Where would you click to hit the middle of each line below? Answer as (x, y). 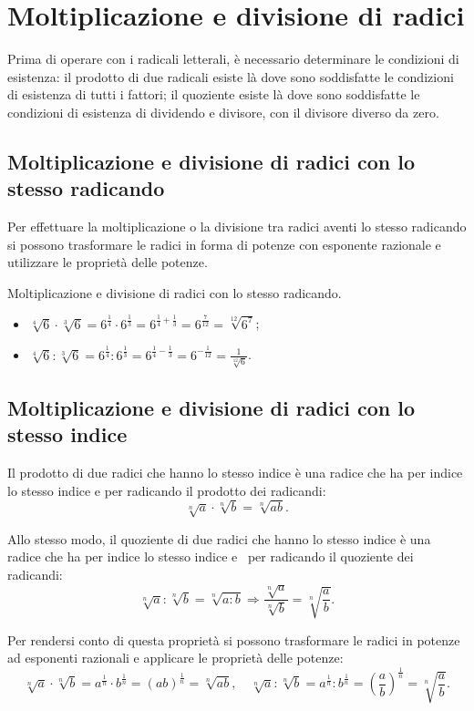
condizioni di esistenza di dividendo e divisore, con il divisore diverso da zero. (223, 112)
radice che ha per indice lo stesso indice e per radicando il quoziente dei (211, 556)
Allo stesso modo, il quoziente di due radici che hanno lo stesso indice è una (219, 538)
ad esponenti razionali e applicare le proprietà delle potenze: (175, 658)
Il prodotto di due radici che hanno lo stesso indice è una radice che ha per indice (235, 473)
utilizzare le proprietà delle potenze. (108, 262)
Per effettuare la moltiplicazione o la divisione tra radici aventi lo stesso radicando (237, 227)
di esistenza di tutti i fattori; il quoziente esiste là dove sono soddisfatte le (214, 94)
